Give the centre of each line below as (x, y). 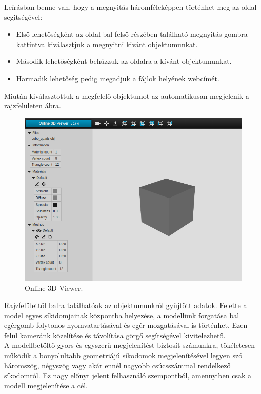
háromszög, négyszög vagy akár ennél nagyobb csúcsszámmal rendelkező (117, 365)
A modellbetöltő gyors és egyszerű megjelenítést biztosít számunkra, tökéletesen (130, 345)
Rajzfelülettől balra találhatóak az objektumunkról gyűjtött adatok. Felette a (126, 305)
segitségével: (23, 17)
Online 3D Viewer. (54, 288)
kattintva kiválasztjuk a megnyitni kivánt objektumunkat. (107, 44)
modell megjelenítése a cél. (46, 385)
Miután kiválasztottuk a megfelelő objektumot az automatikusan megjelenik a (127, 95)
